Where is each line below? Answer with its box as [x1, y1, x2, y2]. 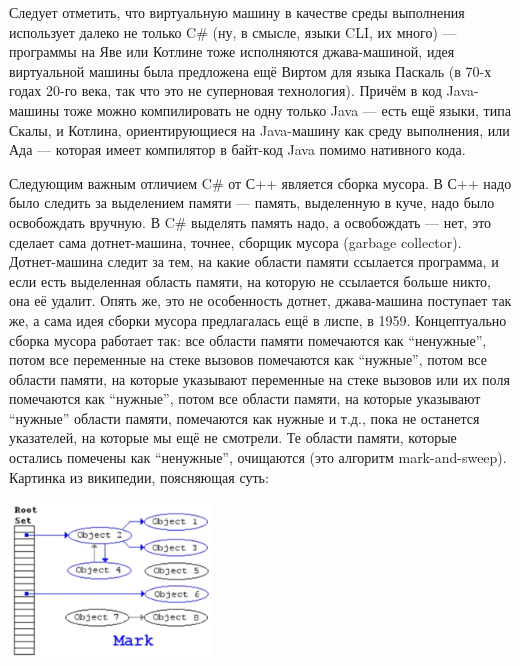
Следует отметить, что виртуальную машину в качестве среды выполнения [9, 2, 465, 22]
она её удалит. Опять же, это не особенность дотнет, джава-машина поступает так [9, 290, 512, 311]
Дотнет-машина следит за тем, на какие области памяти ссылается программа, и [9, 251, 499, 272]
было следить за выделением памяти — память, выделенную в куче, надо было [9, 192, 495, 213]
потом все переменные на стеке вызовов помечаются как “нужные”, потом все [9, 349, 487, 370]
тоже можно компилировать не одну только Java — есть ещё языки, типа [63, 99, 511, 120]
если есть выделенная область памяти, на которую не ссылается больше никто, [9, 270, 491, 291]
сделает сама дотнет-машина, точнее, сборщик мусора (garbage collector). [9, 231, 462, 252]
